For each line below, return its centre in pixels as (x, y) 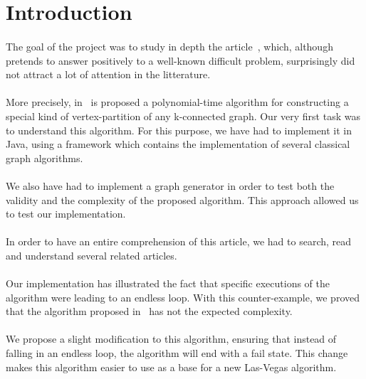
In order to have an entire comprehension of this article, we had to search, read (179, 241)
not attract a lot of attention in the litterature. (108, 74)
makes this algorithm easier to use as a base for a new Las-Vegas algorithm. (171, 367)
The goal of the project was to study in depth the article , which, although (169, 46)
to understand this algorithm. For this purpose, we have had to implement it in (179, 130)
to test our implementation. (66, 214)
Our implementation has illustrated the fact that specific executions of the (168, 283)
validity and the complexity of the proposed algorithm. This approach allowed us (182, 199)
